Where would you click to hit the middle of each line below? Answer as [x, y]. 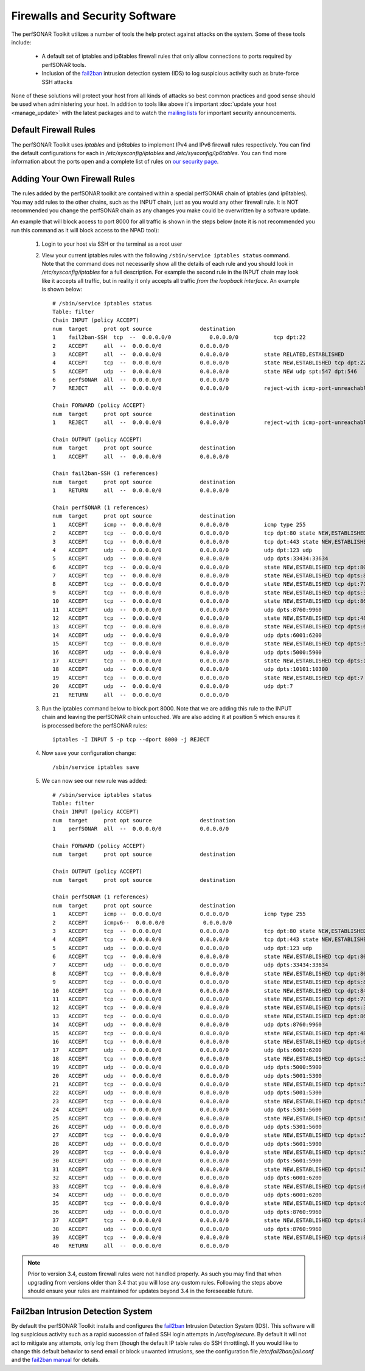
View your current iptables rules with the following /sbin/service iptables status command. [166, 255]
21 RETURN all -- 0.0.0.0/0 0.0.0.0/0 [141, 695]
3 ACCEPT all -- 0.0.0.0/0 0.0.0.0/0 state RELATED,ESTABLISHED [199, 354]
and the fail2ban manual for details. [56, 1360]
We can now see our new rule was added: [94, 781]
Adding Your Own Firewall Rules [73, 179]
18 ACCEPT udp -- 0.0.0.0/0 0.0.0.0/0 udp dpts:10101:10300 [190, 669]
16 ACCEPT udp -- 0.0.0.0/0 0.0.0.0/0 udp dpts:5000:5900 [187, 652]
